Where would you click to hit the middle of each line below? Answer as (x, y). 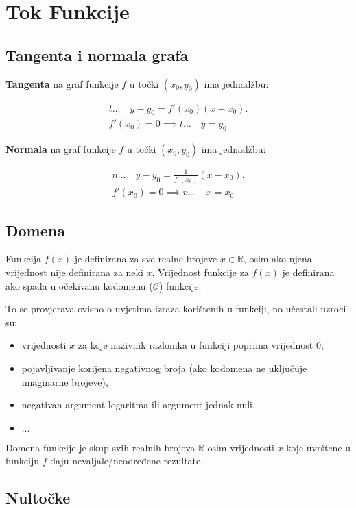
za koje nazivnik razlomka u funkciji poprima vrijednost (195, 345)
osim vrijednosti (241, 447)
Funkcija (23, 259)
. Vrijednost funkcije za (200, 272)
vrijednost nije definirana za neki (74, 272)
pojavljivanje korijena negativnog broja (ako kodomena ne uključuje (164, 368)
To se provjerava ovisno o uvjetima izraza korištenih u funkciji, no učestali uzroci (176, 309)
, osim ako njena (277, 259)
